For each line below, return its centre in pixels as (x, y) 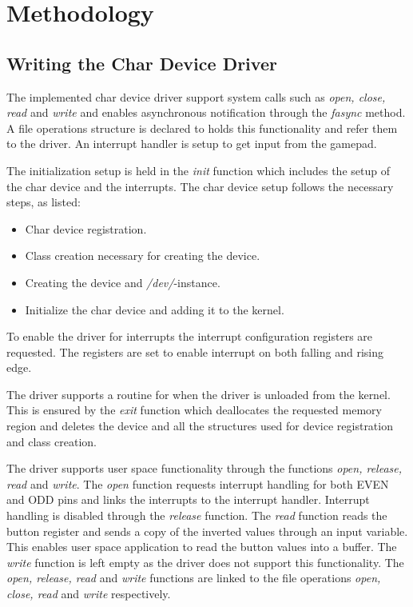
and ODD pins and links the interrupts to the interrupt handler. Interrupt (188, 499)
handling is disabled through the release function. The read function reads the (197, 515)
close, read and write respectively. (89, 594)
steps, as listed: (44, 202)
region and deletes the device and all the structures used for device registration (200, 426)
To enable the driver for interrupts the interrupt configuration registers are (190, 336)
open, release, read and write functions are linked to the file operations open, (194, 578)
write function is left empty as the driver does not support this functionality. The (205, 562)
